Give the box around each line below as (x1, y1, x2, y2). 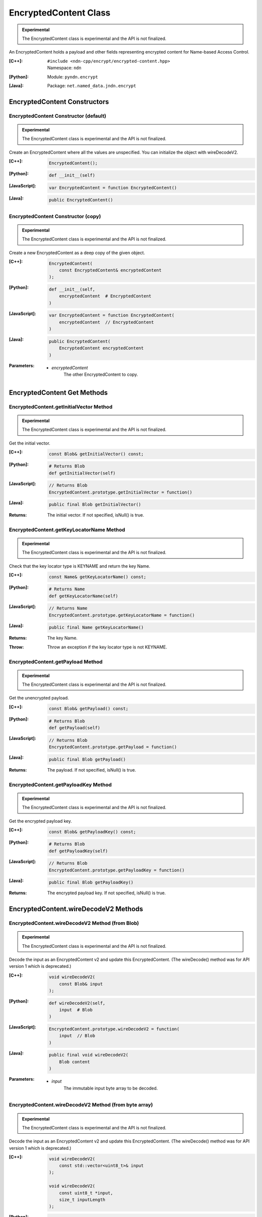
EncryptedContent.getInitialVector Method (9, 403, 113, 410)
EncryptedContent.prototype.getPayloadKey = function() (49, 867, 185, 873)
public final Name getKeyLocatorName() (49, 625, 144, 630)
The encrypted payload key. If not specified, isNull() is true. (47, 890, 166, 896)
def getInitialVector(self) (49, 470, 116, 476)
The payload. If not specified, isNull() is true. (47, 767, 136, 773)
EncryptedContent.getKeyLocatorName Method (9, 526, 126, 533)
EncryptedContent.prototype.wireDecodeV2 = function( (49, 1026, 180, 1032)
